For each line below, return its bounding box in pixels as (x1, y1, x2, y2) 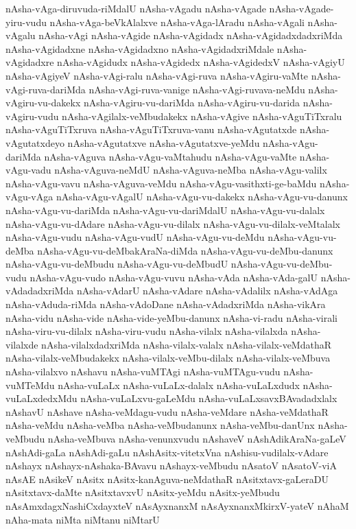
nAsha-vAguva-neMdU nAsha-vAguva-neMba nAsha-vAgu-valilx (54, 163, 327, 177)
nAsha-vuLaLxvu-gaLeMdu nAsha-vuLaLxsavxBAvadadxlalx (80, 391, 337, 405)
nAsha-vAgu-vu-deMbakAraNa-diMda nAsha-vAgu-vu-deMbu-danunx (37, 243, 333, 257)
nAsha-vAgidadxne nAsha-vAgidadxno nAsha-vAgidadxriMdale (5, 41, 274, 56)
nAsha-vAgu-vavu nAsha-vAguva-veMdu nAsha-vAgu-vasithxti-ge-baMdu (5, 176, 317, 190)
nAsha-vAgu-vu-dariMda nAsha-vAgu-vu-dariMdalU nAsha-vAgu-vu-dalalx (5, 202, 325, 217)
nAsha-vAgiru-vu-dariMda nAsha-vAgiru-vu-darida (84, 95, 300, 110)
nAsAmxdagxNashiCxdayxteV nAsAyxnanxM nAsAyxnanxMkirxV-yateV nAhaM (5, 498, 349, 513)
